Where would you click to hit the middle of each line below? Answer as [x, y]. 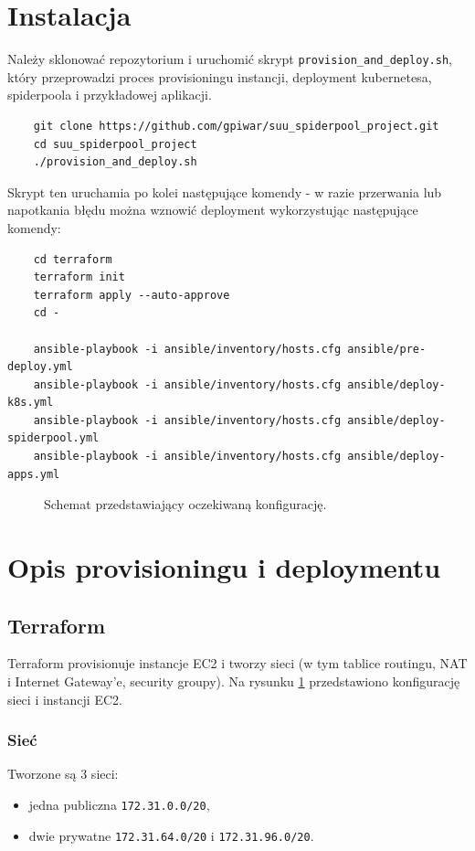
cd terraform [73, 259]
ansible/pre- [387, 349]
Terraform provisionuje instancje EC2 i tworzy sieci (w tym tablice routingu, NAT [237, 663]
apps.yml [34, 474]
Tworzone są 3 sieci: [63, 774]
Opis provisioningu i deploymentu [224, 567]
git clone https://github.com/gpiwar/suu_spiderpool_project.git [236, 126]
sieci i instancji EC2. [65, 699]
